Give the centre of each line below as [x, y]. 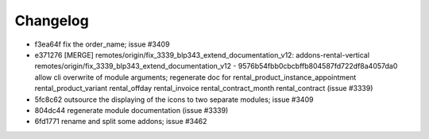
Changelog [52, 21]
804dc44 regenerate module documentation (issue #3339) [131, 110]
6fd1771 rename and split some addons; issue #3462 [121, 122]
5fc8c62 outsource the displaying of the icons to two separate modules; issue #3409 [174, 100]
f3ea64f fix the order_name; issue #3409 [102, 44]
